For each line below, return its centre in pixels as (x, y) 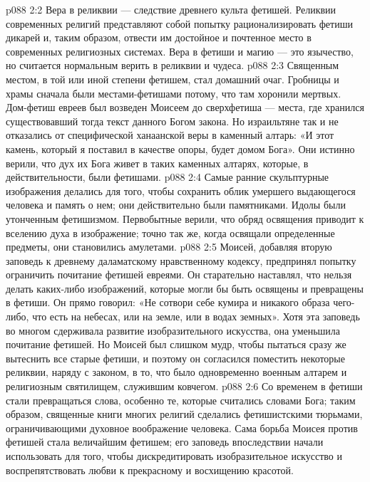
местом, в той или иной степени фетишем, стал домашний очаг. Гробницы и (173, 79)
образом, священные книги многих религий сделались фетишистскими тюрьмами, (184, 414)
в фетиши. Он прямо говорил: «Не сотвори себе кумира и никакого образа (168, 302)
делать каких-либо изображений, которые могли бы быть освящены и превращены (185, 288)
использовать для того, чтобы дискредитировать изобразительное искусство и (174, 456)
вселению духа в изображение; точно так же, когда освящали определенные (170, 232)
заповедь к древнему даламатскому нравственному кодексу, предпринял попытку (181, 260)
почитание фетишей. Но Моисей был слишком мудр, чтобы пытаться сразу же (176, 344)
